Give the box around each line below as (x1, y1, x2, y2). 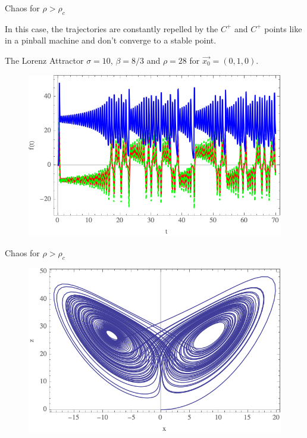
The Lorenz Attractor (5, 54, 84, 66)
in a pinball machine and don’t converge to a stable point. (5, 34, 217, 46)
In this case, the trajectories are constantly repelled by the (5, 22, 218, 35)
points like (264, 22, 302, 35)
